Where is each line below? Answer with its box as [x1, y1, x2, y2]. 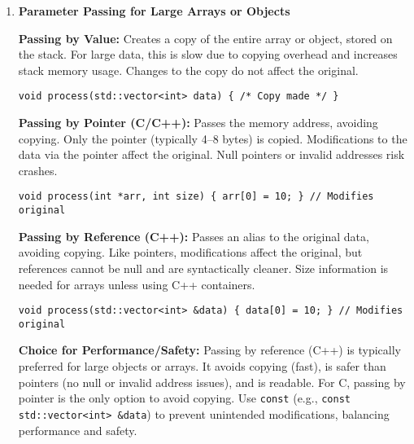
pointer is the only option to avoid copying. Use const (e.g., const [18, 389, 351, 407]
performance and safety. [18, 421, 137, 438]
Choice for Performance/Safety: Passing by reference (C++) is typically [18, 341, 401, 358]
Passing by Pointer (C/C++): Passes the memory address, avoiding [18, 114, 378, 131]
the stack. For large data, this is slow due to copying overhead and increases [18, 46, 398, 63]
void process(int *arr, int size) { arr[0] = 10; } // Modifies [18, 191, 374, 203]
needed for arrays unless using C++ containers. [18, 275, 255, 292]
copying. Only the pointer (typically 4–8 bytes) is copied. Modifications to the [18, 130, 407, 147]
